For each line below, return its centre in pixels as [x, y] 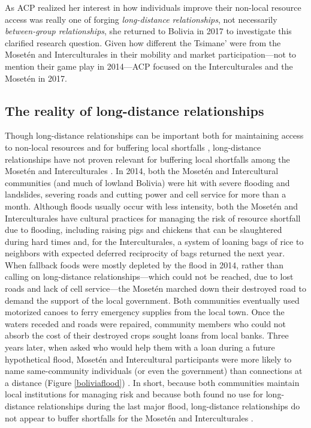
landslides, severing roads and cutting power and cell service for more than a [146, 194]
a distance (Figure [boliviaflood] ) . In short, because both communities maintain [152, 382]
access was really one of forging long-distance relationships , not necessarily [141, 19]
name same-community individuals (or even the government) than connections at [154, 371]
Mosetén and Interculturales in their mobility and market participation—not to [151, 54]
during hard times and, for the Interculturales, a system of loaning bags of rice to [154, 241]
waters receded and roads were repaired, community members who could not [146, 323]
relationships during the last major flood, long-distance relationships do [169, 406]
